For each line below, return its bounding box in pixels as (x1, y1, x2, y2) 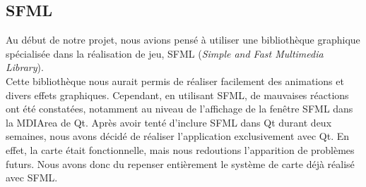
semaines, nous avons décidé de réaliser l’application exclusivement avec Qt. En (6, 129, 350, 143)
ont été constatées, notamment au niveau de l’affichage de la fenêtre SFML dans (6, 101, 353, 116)
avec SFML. (6, 170, 58, 185)
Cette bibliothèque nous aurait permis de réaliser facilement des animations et (6, 73, 344, 88)
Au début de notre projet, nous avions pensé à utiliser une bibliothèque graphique (6, 32, 360, 47)
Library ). (6, 60, 44, 75)
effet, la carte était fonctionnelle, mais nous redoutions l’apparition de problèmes (6, 142, 355, 157)
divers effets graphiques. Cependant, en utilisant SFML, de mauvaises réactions (6, 87, 349, 102)
